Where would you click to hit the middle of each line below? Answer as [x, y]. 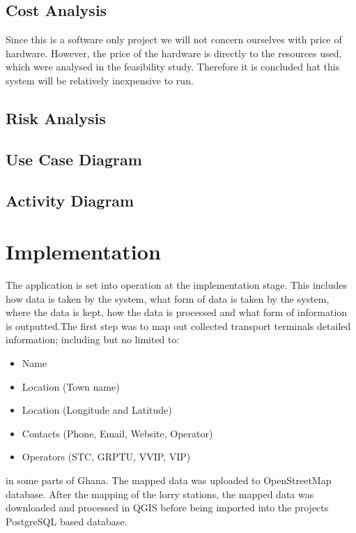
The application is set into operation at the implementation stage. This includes [177, 285]
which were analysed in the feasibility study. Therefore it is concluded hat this [173, 67]
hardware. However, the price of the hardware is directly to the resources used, [174, 53]
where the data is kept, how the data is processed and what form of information [177, 312]
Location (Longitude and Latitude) [97, 410]
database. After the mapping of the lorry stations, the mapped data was [160, 494]
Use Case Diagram [74, 159]
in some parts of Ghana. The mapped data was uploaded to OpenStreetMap [169, 480]
